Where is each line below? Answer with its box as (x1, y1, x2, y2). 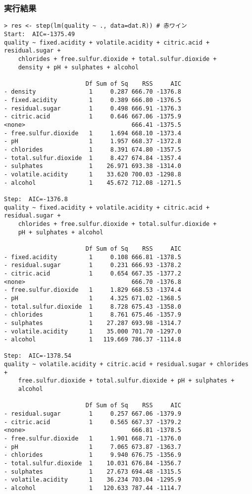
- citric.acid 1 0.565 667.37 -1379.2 (4, 418, 181, 426)
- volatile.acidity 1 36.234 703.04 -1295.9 (4, 476, 181, 484)
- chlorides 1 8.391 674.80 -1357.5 (4, 146, 181, 154)
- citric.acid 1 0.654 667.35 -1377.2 (4, 270, 181, 277)
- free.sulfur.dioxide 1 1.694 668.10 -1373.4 (4, 129, 181, 137)
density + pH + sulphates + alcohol (18, 63, 139, 71)
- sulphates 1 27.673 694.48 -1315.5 (4, 468, 181, 475)
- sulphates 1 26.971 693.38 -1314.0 (4, 163, 181, 170)
